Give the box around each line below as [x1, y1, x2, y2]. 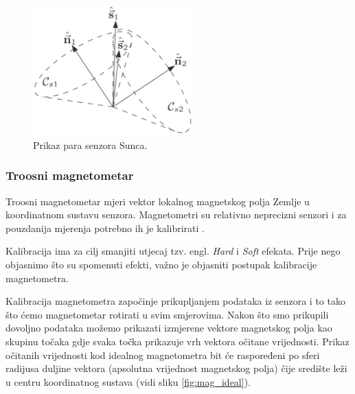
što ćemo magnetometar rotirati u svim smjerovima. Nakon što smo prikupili [5, 307, 329, 321]
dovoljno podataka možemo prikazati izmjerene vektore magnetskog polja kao [5, 321, 332, 335]
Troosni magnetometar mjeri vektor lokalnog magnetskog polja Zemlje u [5, 194, 310, 208]
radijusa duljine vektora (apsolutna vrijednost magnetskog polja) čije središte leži [5, 361, 347, 375]
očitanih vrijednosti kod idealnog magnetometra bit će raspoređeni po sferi [5, 347, 320, 362]
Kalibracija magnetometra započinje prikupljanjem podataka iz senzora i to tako [5, 294, 345, 308]
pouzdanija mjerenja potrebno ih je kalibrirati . [5, 220, 205, 235]
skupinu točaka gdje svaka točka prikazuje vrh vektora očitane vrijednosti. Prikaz [5, 334, 350, 348]
